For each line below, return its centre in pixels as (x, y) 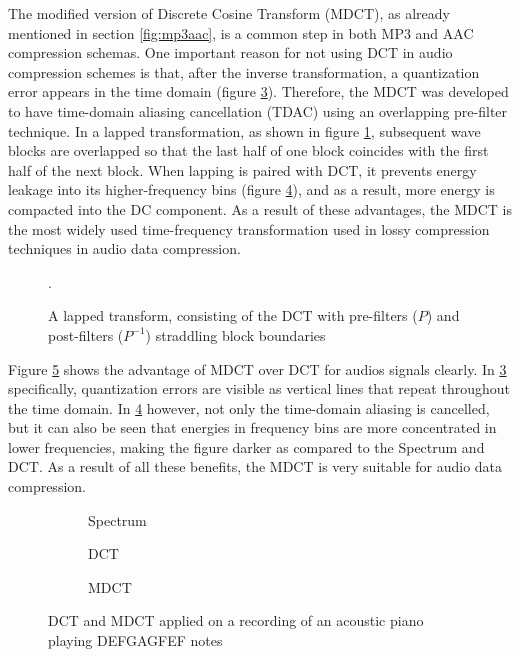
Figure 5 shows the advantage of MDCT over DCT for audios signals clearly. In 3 (257, 368)
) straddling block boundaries (235, 334)
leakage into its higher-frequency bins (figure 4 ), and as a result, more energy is (251, 189)
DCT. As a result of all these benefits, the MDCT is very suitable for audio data (255, 466)
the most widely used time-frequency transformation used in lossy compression (249, 228)
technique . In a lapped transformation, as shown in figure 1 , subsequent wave (244, 130)
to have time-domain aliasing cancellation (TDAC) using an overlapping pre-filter (258, 110)
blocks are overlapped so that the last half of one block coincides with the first (248, 150)
